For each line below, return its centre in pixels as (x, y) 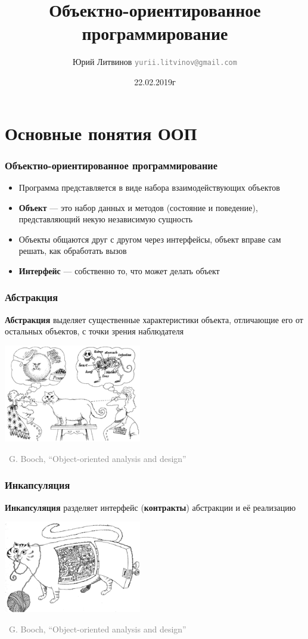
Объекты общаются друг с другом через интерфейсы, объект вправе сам (150, 239)
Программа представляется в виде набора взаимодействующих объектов (149, 187)
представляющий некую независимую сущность (106, 219)
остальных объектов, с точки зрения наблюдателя (94, 331)
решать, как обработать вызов (73, 251)
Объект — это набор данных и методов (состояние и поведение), (138, 207)
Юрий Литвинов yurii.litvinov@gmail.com (155, 62)
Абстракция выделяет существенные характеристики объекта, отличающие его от (154, 319)
